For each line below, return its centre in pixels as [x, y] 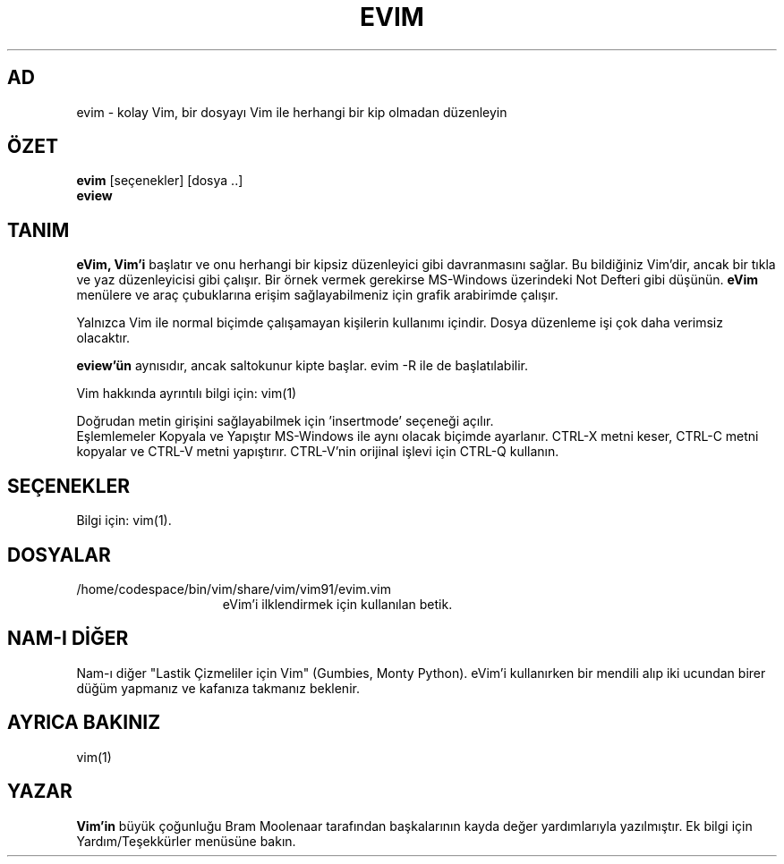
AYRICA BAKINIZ [84, 723]
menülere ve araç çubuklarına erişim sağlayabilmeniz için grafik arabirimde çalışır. [317, 295]
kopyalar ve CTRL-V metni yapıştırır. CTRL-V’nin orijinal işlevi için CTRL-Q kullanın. [318, 452]
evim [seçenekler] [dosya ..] [160, 181]
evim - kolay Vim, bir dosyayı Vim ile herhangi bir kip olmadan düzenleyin [292, 112]
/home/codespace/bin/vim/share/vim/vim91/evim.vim [234, 589]
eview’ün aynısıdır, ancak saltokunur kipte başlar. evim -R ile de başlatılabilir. [303, 366]
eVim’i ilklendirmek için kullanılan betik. [337, 604]
